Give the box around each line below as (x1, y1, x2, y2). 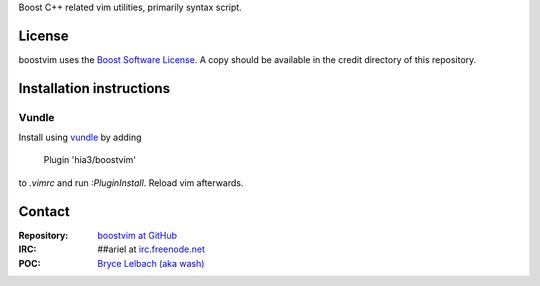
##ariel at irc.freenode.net (97, 243, 205, 255)
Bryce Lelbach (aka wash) (97, 257, 205, 269)
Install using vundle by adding (18, 131, 142, 144)
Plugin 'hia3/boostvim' (43, 154, 137, 166)
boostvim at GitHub (97, 229, 178, 241)
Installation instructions (18, 80, 170, 97)
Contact (18, 203, 70, 220)
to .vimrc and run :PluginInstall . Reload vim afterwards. (18, 176, 244, 189)
